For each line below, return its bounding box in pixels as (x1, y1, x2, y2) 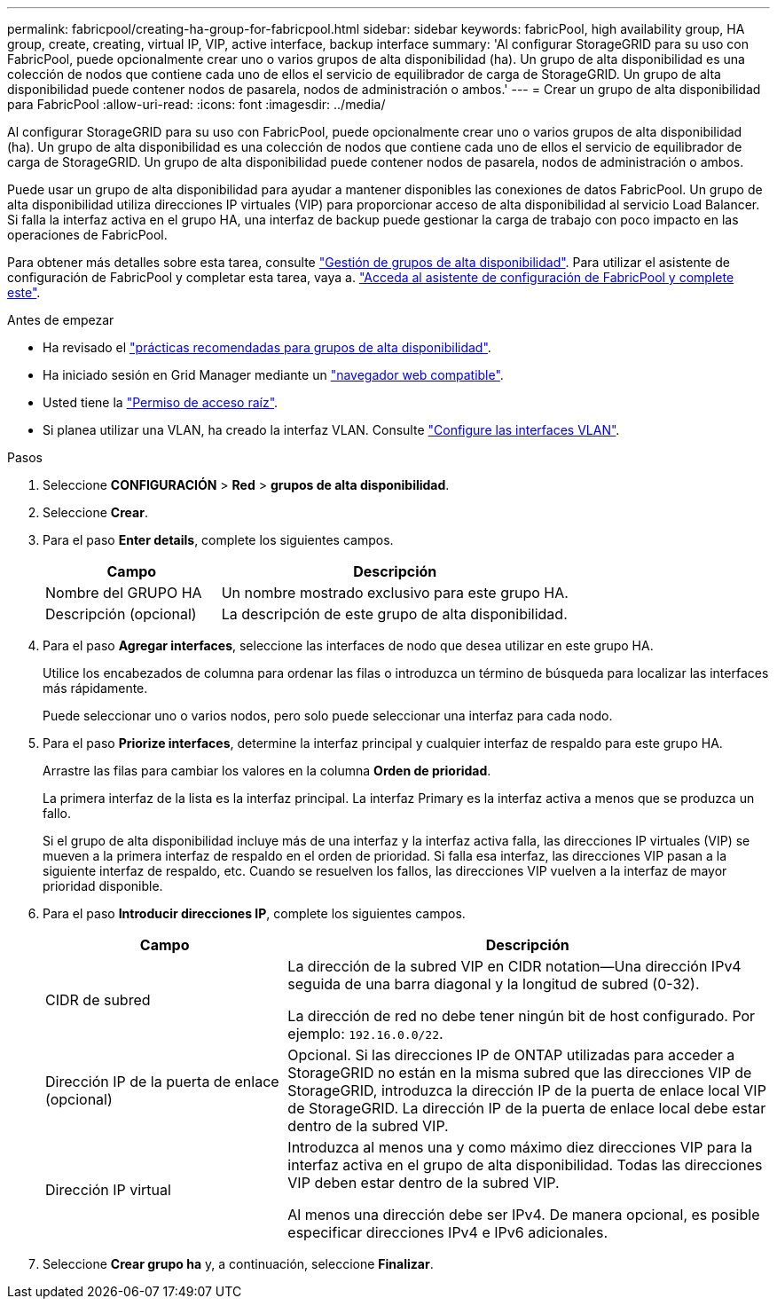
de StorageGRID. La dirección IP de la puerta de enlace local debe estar (287, 1099, 766, 1117)
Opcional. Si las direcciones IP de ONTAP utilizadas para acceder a (287, 1046, 735, 1064)
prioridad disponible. (43, 878, 163, 893)
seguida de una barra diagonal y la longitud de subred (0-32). (287, 975, 700, 993)
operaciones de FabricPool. (7, 227, 168, 242)
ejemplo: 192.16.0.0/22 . (287, 1025, 443, 1042)
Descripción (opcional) (45, 605, 197, 623)
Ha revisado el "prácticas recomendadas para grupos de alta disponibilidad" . (43, 340, 491, 355)
